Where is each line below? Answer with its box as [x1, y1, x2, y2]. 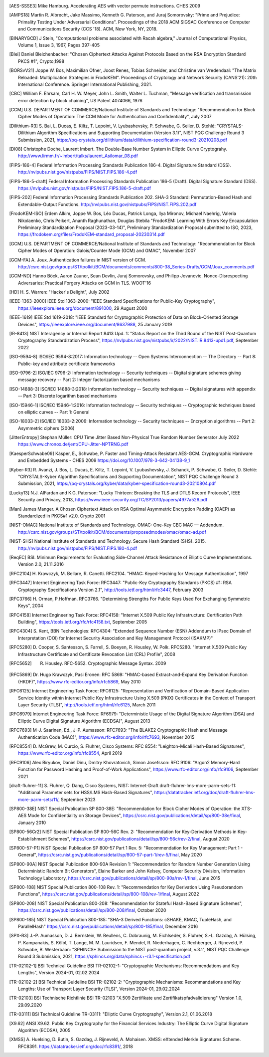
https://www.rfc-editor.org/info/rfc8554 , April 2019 [18, 750, 123, 756]
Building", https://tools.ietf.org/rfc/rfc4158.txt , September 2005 [18, 619, 147, 625]
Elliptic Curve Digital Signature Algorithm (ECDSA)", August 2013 [18, 718, 150, 724]
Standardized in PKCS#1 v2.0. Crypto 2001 [18, 513, 106, 519]
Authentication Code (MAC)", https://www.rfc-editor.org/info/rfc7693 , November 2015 [18, 734, 195, 740]
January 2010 [18, 820, 46, 826]
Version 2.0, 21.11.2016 [18, 561, 64, 567]
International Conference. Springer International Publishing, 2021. [18, 81, 152, 87]
